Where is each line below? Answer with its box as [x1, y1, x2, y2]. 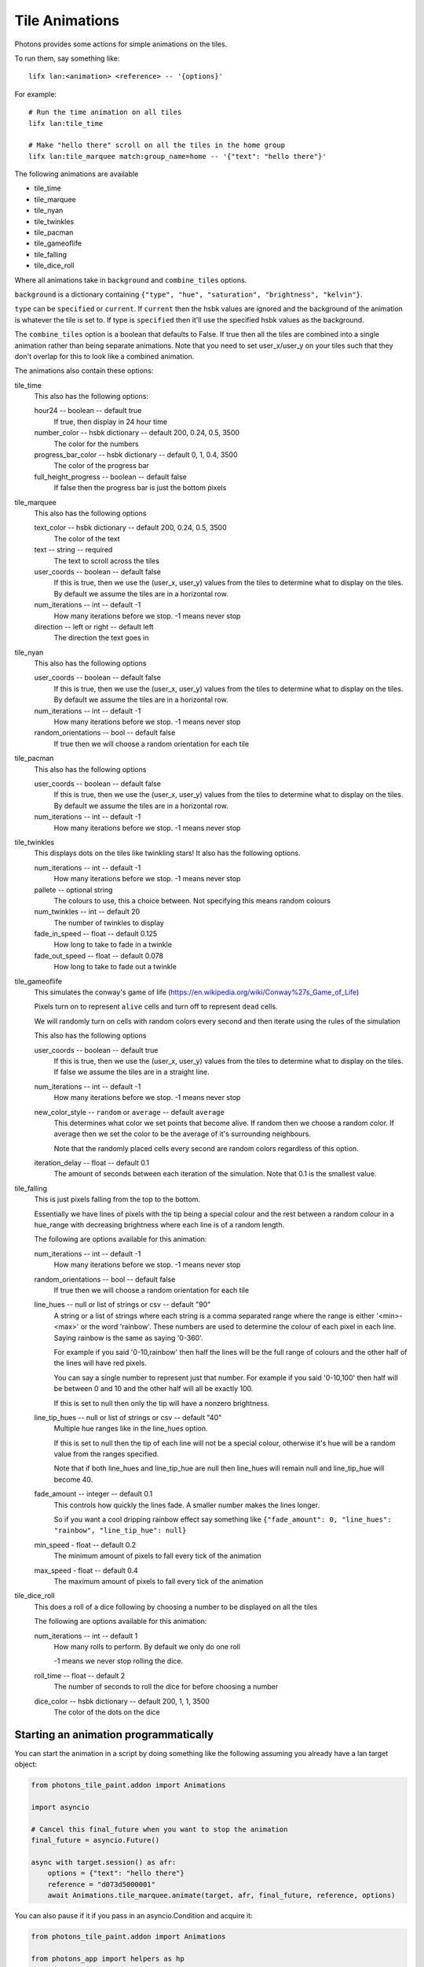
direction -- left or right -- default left [34, 622, 154, 631]
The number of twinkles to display [53, 917, 164, 928]
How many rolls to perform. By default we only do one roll [53, 1641, 241, 1651]
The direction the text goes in [53, 633, 149, 643]
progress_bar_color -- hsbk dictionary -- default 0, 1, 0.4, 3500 [34, 450, 239, 459]
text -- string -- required [34, 545, 113, 555]
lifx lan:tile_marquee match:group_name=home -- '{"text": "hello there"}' [28, 152, 327, 161]
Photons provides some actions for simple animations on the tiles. [14, 39, 228, 49]
